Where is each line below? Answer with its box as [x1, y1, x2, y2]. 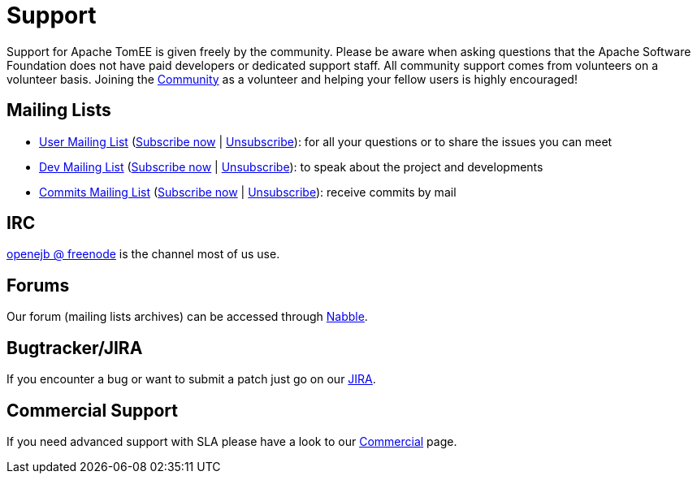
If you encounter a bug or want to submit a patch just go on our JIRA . [6, 372, 376, 387]
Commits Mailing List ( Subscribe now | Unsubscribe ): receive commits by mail [39, 184, 457, 199]
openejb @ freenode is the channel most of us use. [6, 247, 280, 262]
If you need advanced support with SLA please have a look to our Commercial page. [6, 434, 457, 448]
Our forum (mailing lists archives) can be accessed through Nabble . [6, 309, 368, 324]
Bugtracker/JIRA [6, 337, 143, 358]
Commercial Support [6, 400, 179, 421]
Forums [6, 275, 70, 296]
